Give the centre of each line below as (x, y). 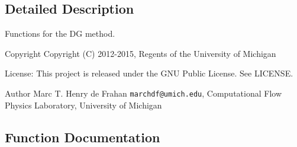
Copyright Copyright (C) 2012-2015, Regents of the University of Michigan (141, 53)
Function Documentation (83, 137)
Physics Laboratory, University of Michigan (83, 105)
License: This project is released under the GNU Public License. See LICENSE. (149, 73)
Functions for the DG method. (60, 33)
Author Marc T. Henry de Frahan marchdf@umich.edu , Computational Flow (143, 93)
